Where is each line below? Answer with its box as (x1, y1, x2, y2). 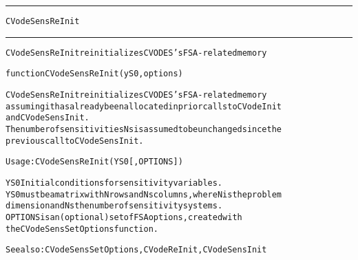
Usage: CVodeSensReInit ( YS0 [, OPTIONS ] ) (6, 157, 183, 167)
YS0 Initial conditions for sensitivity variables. (6, 177, 223, 188)
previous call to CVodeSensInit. (6, 136, 144, 146)
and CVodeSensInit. (6, 113, 89, 123)
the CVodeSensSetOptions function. (6, 224, 158, 234)
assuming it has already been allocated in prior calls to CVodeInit (6, 101, 282, 111)
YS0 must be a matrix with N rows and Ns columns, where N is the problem (6, 189, 282, 199)
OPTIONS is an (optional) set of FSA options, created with (6, 212, 242, 222)
